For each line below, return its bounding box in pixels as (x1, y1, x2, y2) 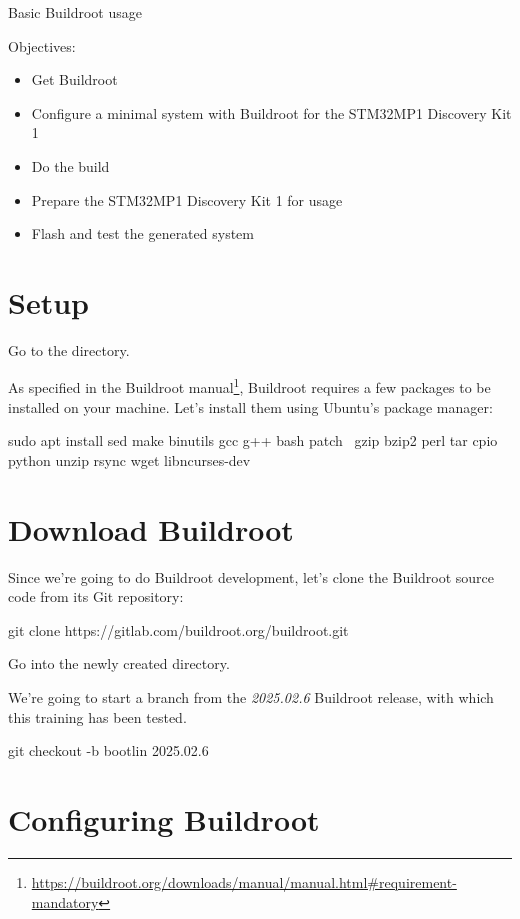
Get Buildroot (31, 69, 118, 90)
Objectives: (8, 35, 76, 56)
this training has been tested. (8, 706, 187, 727)
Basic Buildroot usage (8, 2, 142, 22)
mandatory (31, 891, 99, 912)
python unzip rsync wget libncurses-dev (8, 449, 251, 470)
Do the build (31, 155, 110, 176)
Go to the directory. (8, 339, 130, 360)
